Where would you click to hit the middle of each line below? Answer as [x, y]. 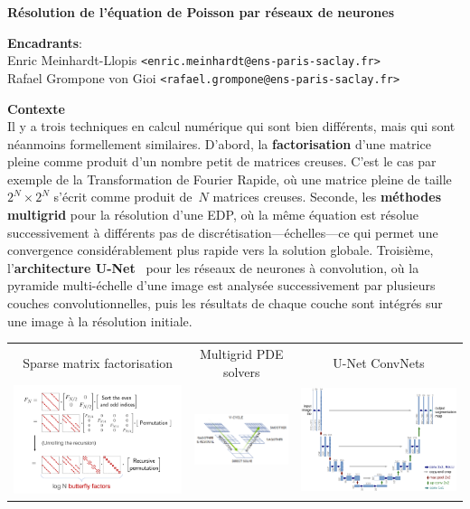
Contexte [36, 108]
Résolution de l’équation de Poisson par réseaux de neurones [201, 12]
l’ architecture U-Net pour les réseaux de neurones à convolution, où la [213, 267]
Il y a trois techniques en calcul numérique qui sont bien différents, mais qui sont [231, 126]
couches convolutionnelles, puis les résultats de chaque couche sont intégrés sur [225, 303]
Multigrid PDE [242, 353]
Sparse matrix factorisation [98, 362]
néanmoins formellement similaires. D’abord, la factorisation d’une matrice [219, 143]
